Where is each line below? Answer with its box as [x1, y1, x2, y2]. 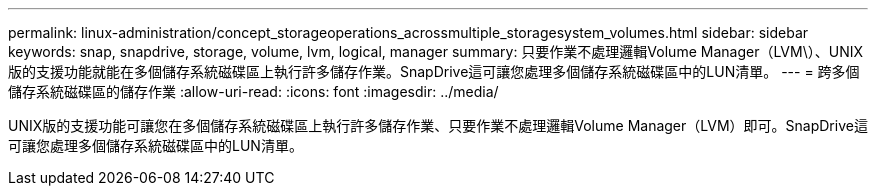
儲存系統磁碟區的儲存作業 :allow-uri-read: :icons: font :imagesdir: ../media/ [8, 83, 499, 100]
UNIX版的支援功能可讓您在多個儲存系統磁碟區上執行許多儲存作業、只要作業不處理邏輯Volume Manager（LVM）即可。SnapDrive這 [8, 117, 868, 134]
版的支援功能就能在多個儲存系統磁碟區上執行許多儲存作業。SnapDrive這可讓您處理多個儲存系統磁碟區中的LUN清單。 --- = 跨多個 [8, 63, 860, 80]
